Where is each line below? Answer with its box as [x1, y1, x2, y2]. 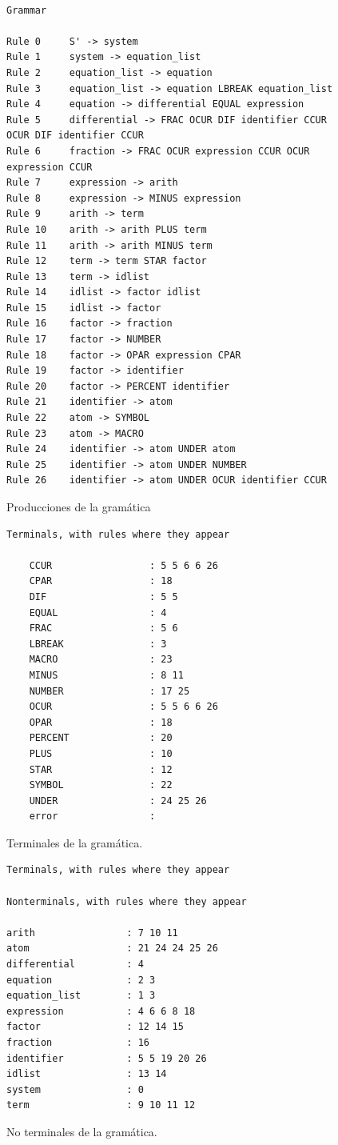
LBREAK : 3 [29, 638, 167, 650]
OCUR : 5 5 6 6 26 [29, 701, 218, 713]
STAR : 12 [29, 763, 173, 775]
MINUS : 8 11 [29, 669, 184, 681]
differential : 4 [6, 959, 144, 971]
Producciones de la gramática [6, 498, 151, 514]
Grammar [6, 4, 47, 16]
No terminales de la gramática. [6, 1123, 157, 1139]
